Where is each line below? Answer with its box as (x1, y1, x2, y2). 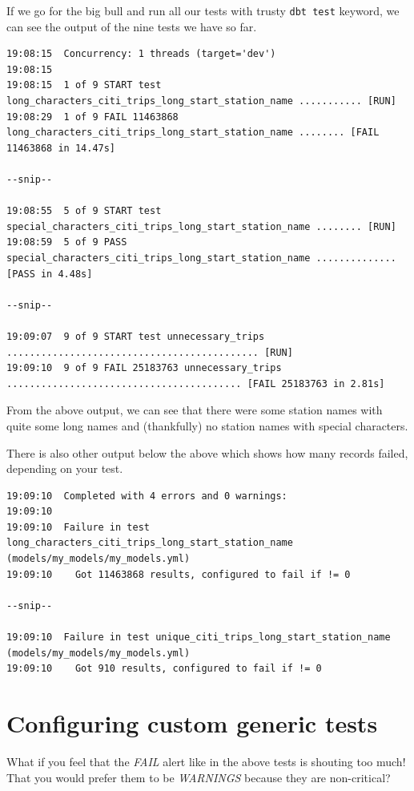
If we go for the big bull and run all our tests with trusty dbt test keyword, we (6, 2, 400, 18)
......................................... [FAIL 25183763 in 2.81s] (6, 377, 385, 389)
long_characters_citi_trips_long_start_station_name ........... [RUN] (6, 95, 396, 107)
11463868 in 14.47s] (6, 142, 116, 154)
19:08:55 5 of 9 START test (6, 205, 162, 217)
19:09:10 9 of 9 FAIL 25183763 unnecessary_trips (6, 362, 282, 374)
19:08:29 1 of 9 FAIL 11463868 (6, 111, 179, 123)
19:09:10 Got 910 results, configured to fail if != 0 (6, 663, 322, 675)
